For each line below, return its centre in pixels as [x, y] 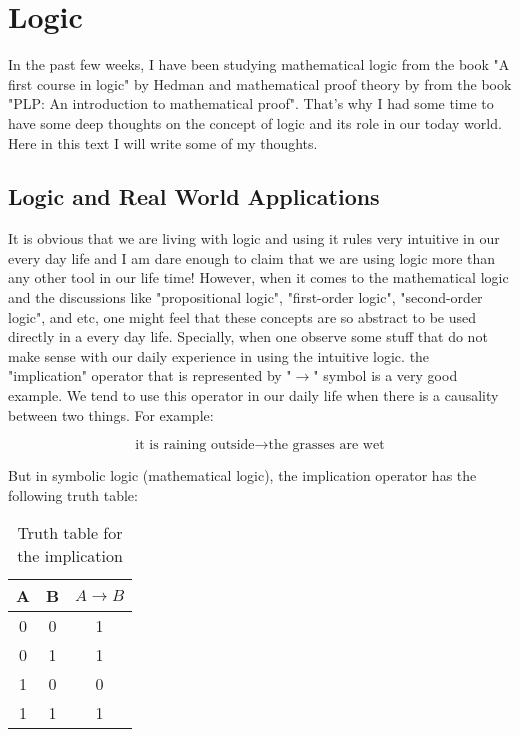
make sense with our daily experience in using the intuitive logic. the [219, 355]
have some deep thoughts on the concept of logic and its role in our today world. [255, 122]
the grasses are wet [326, 445]
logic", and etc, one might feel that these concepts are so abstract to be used [242, 316]
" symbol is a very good [385, 375]
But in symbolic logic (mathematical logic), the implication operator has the [242, 475]
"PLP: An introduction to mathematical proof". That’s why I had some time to [251, 103]
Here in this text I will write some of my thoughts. [163, 142]
